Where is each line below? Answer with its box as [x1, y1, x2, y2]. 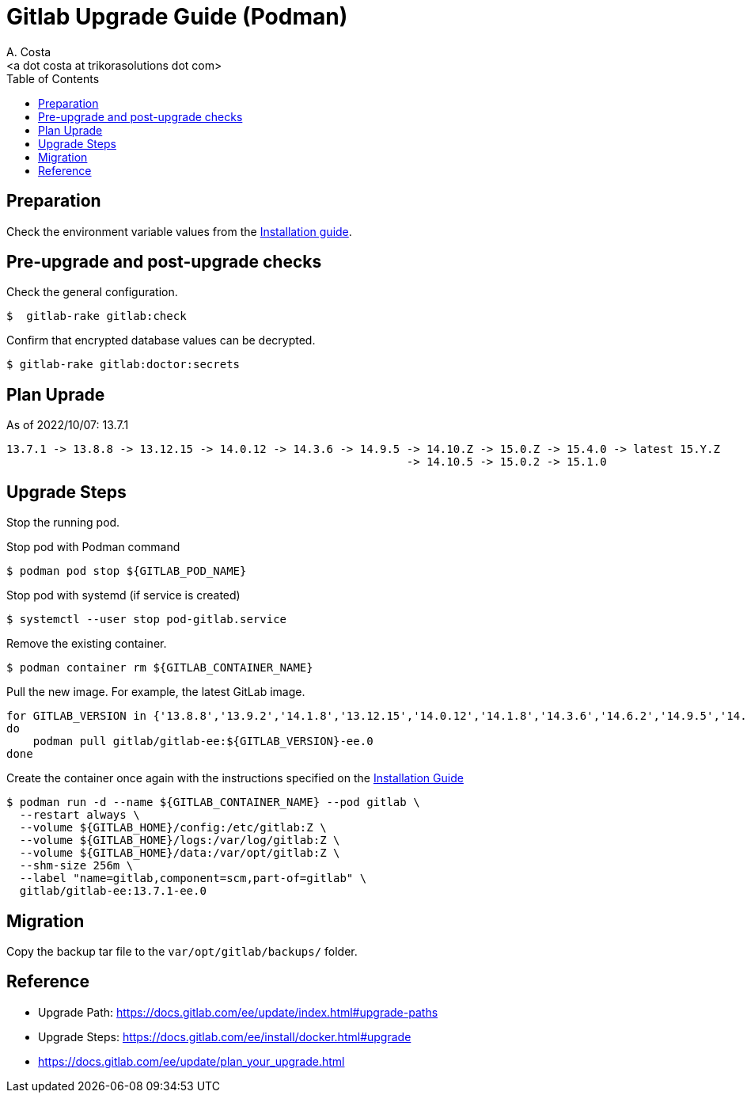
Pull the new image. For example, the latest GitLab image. [6, 685, 305, 699]
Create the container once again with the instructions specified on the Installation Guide [6, 771, 464, 785]
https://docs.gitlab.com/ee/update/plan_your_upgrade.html [38, 1054, 345, 1068]
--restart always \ [19, 808, 140, 822]
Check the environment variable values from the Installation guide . [6, 224, 352, 238]
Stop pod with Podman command [6, 540, 180, 554]
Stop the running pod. [6, 515, 120, 530]
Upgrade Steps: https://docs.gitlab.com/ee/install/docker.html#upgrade [38, 1029, 411, 1044]
